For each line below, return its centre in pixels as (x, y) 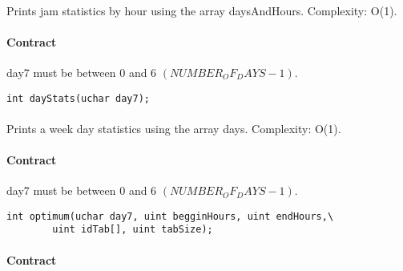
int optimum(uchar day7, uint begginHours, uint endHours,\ (170, 216)
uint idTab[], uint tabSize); (133, 230)
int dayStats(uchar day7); (78, 98)
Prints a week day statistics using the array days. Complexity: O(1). (174, 128)
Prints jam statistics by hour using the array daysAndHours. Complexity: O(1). (202, 10)
